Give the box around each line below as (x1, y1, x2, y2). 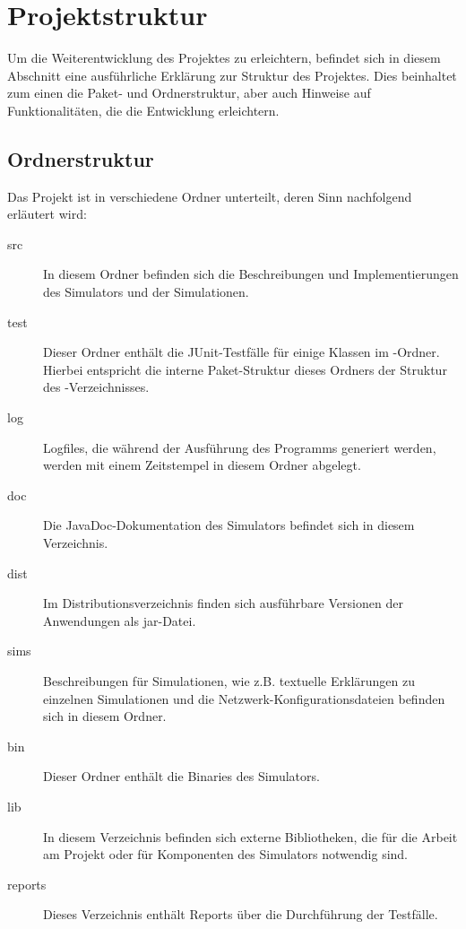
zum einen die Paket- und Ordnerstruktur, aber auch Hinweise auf (7, 83, 371, 102)
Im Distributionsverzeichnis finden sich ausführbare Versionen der (43, 594, 403, 612)
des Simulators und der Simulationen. (43, 282, 249, 301)
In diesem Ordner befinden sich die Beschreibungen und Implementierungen (43, 265, 459, 283)
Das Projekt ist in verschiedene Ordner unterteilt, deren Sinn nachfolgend (7, 187, 412, 205)
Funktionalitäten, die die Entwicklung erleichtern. (7, 100, 280, 119)
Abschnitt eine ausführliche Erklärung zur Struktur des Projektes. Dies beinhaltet (7, 65, 457, 84)
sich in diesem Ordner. (43, 707, 167, 725)
